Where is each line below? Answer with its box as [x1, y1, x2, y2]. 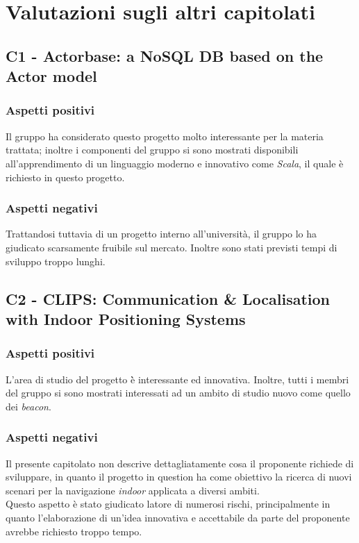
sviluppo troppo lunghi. [6, 253, 106, 268]
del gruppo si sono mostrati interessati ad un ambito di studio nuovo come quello [6, 385, 351, 400]
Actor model [6, 65, 97, 87]
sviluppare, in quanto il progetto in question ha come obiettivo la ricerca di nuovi [6, 469, 352, 484]
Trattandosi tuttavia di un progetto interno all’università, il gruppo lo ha [6, 226, 317, 241]
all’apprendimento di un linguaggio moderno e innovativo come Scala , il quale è [6, 156, 344, 170]
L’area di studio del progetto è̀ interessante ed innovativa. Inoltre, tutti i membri [6, 371, 349, 386]
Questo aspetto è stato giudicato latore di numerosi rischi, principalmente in [6, 496, 331, 511]
